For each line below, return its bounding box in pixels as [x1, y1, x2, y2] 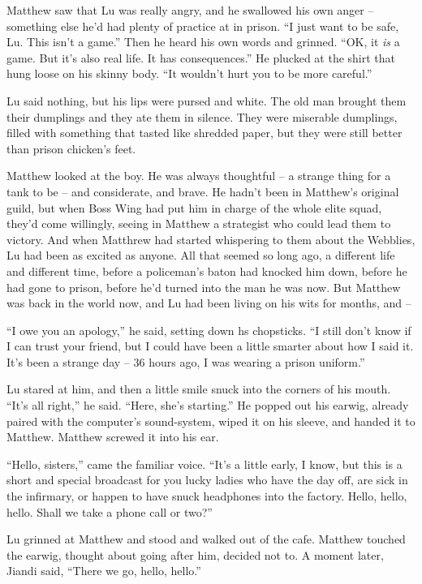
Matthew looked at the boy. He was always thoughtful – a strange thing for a [6, 167, 391, 184]
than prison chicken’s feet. [6, 140, 136, 157]
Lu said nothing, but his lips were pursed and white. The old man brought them [6, 92, 407, 109]
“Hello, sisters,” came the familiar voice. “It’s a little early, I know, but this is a [6, 455, 403, 472]
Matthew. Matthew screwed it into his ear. [6, 428, 219, 445]
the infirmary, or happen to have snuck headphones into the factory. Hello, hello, [6, 487, 407, 505]
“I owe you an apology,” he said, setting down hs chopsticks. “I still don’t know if [6, 321, 411, 338]
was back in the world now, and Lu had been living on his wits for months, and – [6, 294, 411, 311]
